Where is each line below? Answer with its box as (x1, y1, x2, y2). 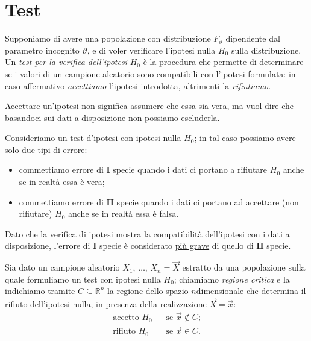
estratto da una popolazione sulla (182, 261, 306, 274)
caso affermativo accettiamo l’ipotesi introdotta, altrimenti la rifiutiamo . (5, 79, 271, 92)
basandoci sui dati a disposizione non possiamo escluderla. (5, 111, 220, 124)
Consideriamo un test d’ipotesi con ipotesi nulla (5, 131, 181, 144)
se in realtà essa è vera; (19, 175, 105, 188)
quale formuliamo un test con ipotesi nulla (5, 272, 161, 285)
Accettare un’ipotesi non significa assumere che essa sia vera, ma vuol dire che (5, 99, 294, 112)
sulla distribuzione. (231, 43, 301, 56)
